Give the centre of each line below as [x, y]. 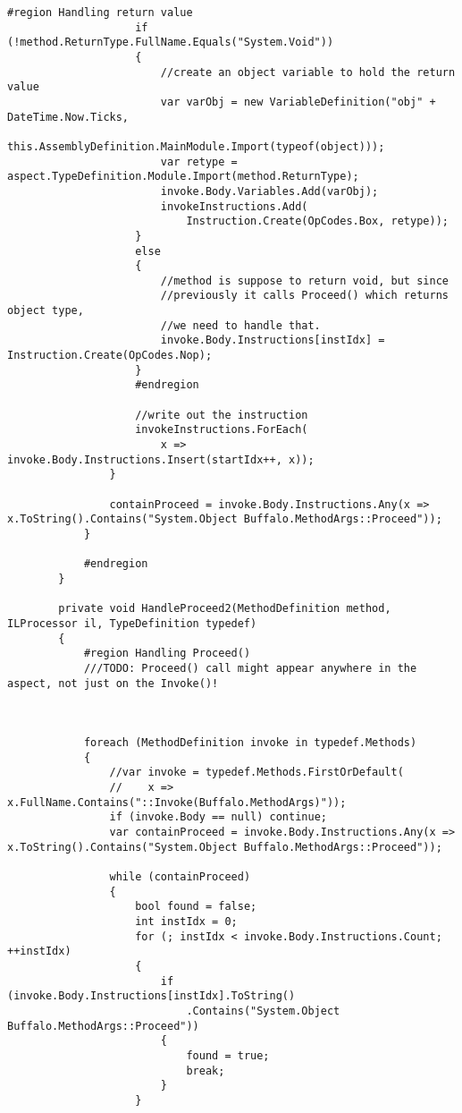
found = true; [228, 1055]
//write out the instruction [222, 415]
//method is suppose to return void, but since [304, 280]
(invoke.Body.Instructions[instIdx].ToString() [151, 996]
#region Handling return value [100, 13]
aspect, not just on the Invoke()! [113, 683]
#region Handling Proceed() [167, 654]
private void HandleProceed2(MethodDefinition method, [225, 609]
